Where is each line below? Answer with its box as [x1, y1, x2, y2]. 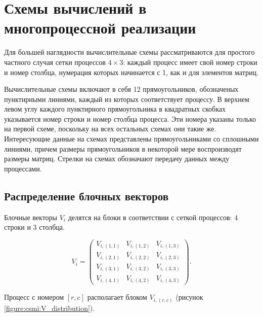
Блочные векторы [4, 212, 57, 222]
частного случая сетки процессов [4, 56, 106, 67]
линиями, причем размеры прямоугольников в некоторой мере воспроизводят [4, 143, 242, 154]
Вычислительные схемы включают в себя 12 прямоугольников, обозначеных [4, 84, 239, 94]
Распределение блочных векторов [4, 188, 168, 203]
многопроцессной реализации [4, 17, 196, 38]
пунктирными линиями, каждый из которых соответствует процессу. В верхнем [4, 93, 249, 104]
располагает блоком [87, 292, 147, 302]
